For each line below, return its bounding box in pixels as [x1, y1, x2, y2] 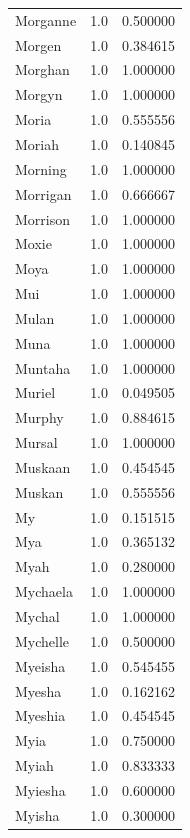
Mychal [15, 606, 60, 626]
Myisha [15, 804, 60, 825]
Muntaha [15, 357, 71, 378]
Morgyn [15, 84, 63, 105]
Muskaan [15, 456, 71, 477]
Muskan [15, 481, 64, 502]
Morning [15, 158, 67, 179]
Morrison [15, 208, 71, 229]
